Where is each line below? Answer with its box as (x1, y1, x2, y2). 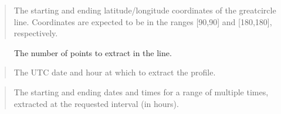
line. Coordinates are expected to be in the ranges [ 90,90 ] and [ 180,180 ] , (13, 15, 272, 27)
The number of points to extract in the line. (14, 46, 172, 58)
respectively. (13, 27, 58, 39)
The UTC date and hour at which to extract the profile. (13, 66, 216, 78)
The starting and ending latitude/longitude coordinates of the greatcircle (13, 4, 276, 16)
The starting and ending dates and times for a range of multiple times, (13, 85, 269, 98)
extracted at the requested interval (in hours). (13, 97, 179, 109)
